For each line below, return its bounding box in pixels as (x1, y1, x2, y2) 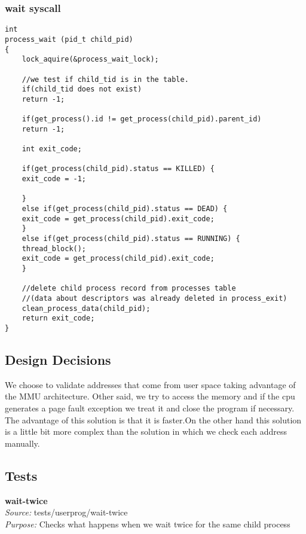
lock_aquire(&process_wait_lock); (22, 55, 159, 64)
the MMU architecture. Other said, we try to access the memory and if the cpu (5, 390, 295, 402)
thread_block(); (22, 244, 87, 253)
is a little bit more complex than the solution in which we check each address (5, 425, 287, 438)
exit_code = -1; (22, 175, 87, 184)
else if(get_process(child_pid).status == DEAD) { (22, 205, 228, 213)
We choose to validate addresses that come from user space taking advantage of (5, 378, 296, 390)
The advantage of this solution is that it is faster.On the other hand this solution (5, 413, 302, 426)
